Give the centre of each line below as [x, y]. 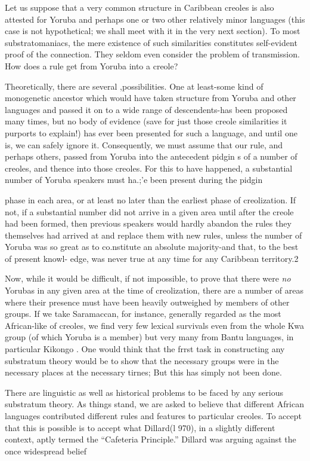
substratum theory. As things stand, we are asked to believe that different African [154, 404]
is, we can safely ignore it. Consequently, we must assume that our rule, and [144, 144]
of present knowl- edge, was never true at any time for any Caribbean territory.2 [152, 258]
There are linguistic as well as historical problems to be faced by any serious [144, 392]
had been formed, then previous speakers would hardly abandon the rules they [148, 223]
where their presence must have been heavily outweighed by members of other [147, 302]
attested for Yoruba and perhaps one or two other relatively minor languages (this [155, 19]
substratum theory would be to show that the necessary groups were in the [142, 360]
